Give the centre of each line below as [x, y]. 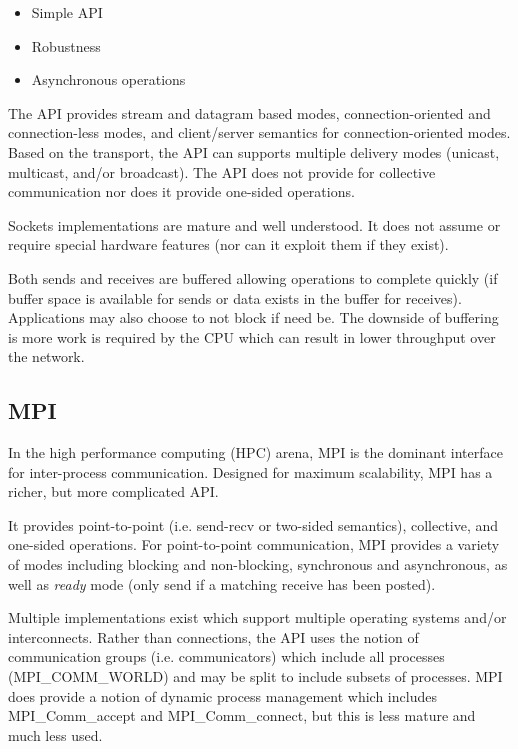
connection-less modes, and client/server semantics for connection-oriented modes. [259, 132]
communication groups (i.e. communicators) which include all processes [226, 656]
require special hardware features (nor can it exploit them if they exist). [228, 244]
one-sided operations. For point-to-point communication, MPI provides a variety [254, 544]
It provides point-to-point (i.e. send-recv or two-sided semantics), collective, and [253, 524]
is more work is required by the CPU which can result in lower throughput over [252, 336]
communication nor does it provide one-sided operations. [181, 191]
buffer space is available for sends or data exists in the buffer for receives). [235, 297]
